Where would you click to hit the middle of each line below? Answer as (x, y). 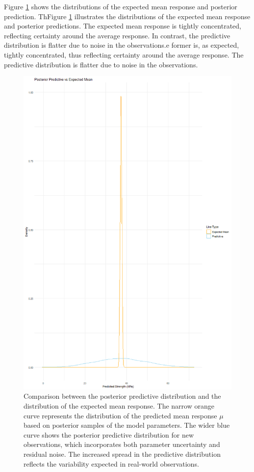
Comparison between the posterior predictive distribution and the (122, 396)
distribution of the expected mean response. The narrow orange (119, 405)
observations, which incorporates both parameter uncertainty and (122, 444)
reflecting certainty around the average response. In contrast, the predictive (117, 35)
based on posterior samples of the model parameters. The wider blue (127, 425)
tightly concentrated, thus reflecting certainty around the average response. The (124, 54)
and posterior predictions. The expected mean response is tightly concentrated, (123, 26)
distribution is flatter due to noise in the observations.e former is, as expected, (122, 45)
